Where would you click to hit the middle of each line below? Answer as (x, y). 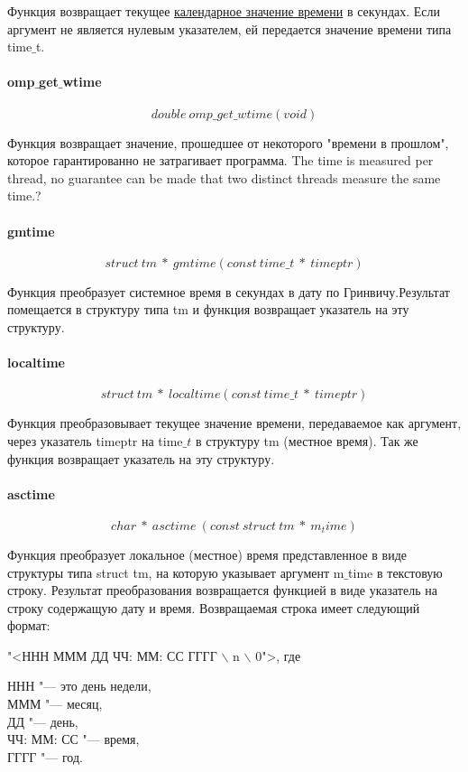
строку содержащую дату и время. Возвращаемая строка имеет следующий (214, 607)
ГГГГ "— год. (45, 756)
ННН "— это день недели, (79, 686)
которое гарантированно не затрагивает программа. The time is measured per (220, 160)
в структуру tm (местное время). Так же (307, 440)
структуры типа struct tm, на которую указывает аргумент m (176, 572)
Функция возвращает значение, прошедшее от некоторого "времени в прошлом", (228, 142)
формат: (29, 625)
